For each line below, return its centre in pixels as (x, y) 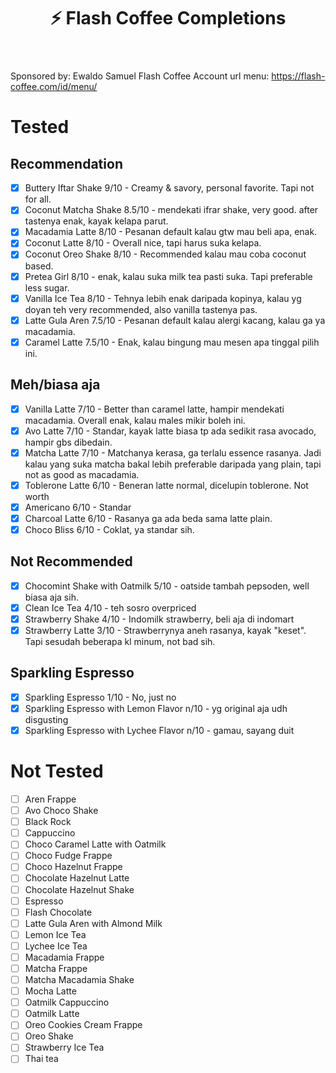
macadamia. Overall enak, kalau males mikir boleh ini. (135, 420)
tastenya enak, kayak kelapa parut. (96, 221)
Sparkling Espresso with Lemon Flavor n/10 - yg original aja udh (156, 708)
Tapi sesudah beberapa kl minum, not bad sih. (120, 642)
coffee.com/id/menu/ (54, 87)
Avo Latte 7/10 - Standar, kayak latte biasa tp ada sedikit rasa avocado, (170, 431)
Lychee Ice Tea (56, 946)
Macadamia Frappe (64, 957)
